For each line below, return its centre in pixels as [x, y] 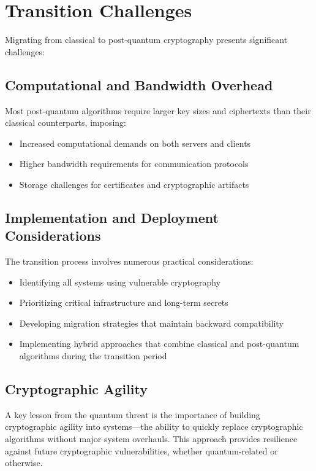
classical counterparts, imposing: [66, 123]
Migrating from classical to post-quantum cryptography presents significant [146, 40]
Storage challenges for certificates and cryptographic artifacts [134, 184]
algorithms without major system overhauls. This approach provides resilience [151, 439]
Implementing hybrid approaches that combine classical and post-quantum [159, 344]
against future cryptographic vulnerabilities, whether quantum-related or [141, 450]
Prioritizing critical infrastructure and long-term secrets [124, 302]
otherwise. [24, 463]
